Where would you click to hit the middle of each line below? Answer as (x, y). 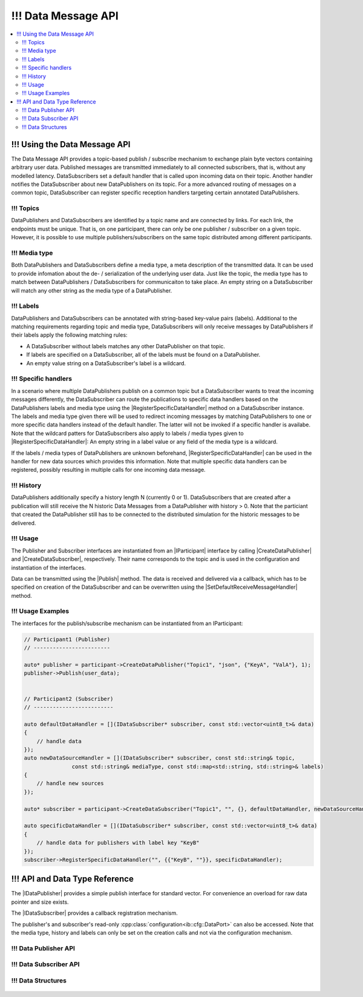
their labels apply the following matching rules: (69, 335)
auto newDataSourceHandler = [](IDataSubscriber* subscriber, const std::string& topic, (160, 758)
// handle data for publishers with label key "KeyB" (118, 843)
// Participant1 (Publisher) (67, 639)
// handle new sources (70, 783)
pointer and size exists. (40, 902)
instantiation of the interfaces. (48, 568)
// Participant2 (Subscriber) (69, 699)
